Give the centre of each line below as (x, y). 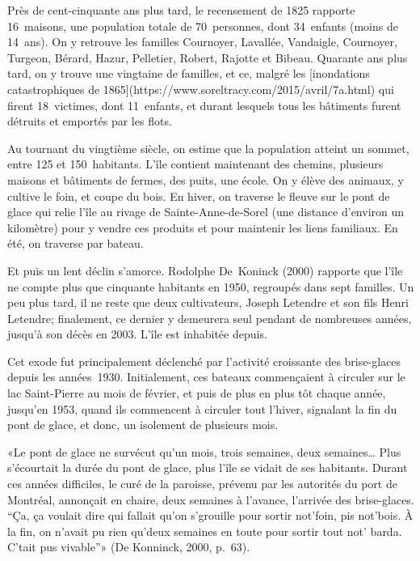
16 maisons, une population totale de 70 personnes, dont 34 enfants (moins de (203, 25)
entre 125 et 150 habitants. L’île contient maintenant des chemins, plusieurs (195, 164)
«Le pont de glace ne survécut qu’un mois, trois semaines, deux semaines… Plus (204, 451)
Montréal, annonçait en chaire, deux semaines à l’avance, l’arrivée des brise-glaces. (211, 499)
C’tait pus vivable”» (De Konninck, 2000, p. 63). (129, 547)
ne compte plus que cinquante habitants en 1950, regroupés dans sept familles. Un (211, 286)
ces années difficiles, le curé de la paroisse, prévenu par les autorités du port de (202, 484)
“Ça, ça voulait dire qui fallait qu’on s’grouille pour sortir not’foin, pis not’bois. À (210, 515)
